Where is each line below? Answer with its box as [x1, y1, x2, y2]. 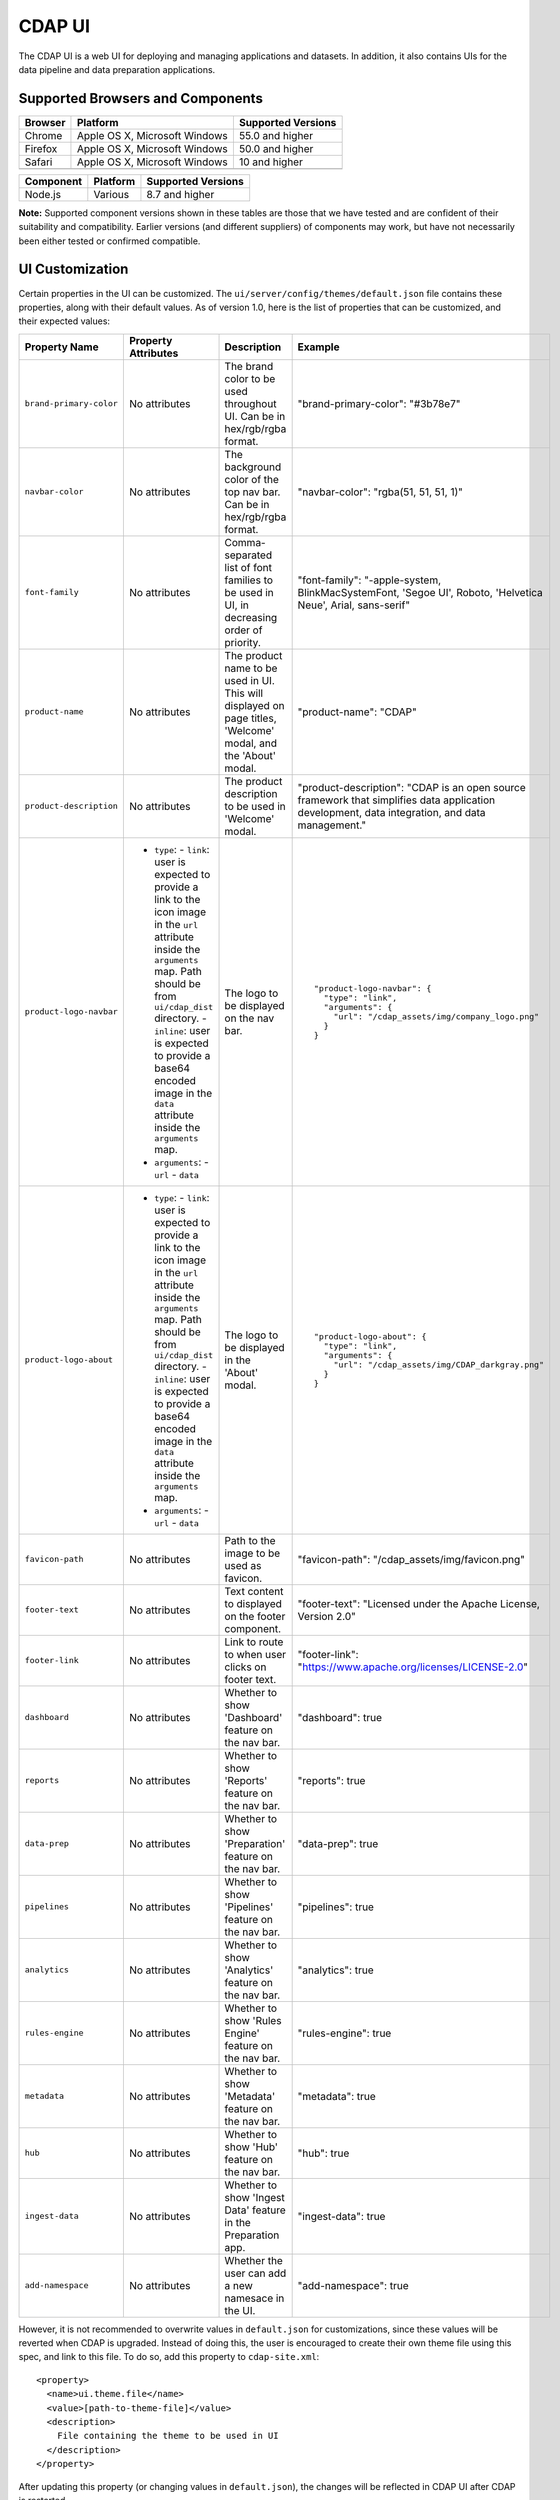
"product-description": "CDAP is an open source [297, 780, 526, 794]
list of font [224, 560, 272, 574]
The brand [224, 359, 274, 373]
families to [224, 573, 274, 587]
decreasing [224, 610, 278, 624]
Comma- [224, 535, 266, 549]
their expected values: [18, 315, 110, 327]
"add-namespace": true [297, 2278, 409, 2292]
